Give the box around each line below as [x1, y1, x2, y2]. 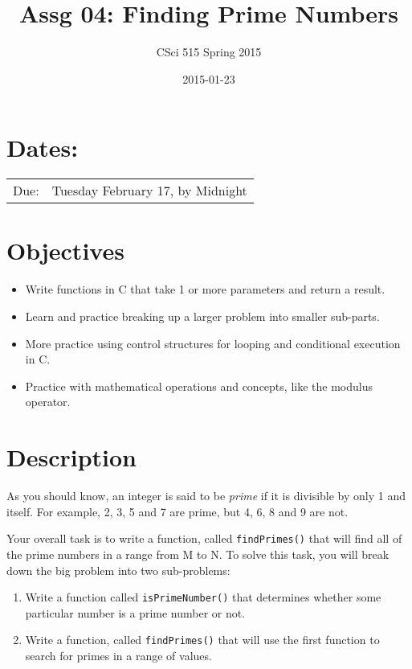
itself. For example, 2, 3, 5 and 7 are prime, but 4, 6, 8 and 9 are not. [6, 503, 349, 519]
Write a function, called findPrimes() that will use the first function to [25, 631, 380, 648]
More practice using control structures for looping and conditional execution [25, 334, 401, 351]
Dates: [6, 131, 79, 164]
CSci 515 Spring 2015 [156, 43, 262, 60]
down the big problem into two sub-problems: [6, 561, 230, 578]
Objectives [6, 234, 124, 267]
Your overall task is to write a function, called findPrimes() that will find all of [6, 530, 402, 547]
